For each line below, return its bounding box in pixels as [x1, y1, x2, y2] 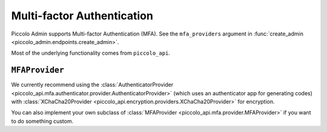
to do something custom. [11, 118, 74, 125]
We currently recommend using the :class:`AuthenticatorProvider [11, 81, 174, 89]
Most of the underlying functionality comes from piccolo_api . [11, 49, 171, 57]
